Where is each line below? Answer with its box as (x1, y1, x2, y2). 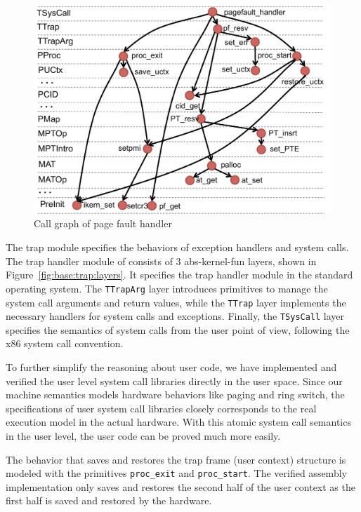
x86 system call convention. (6, 336, 124, 351)
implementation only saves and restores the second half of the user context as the (6, 479, 355, 494)
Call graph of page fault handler (34, 216, 172, 231)
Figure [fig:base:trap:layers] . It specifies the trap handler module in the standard (6, 267, 353, 282)
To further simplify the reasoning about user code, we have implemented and (6, 360, 337, 374)
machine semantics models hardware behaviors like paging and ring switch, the (6, 387, 345, 402)
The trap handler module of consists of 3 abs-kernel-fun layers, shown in (6, 253, 317, 268)
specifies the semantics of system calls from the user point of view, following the (6, 322, 350, 337)
